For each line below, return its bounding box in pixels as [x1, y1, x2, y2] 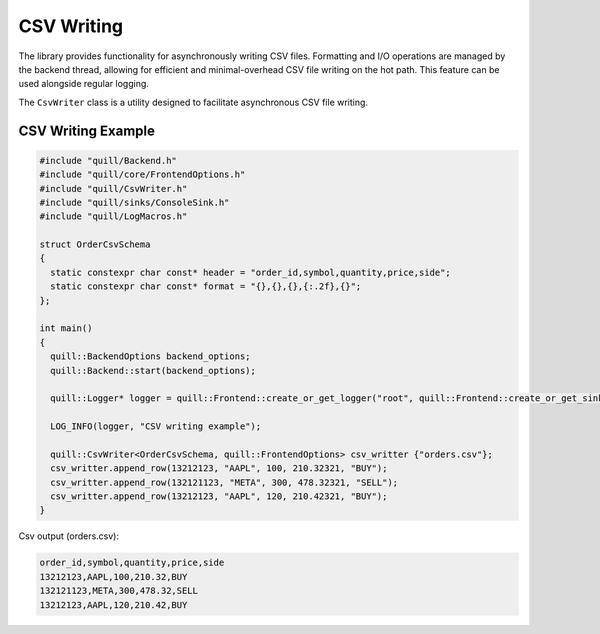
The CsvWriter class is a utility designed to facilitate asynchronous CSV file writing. [18, 96, 369, 108]
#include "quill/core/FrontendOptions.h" [39, 169, 246, 180]
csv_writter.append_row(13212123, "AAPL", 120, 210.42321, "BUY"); [50, 491, 388, 502]
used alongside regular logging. [18, 78, 150, 90]
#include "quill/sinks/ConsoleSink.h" [39, 196, 230, 208]
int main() [39, 323, 93, 334]
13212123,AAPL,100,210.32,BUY [39, 571, 188, 582]
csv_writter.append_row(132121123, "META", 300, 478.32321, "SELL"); [50, 476, 399, 488]
